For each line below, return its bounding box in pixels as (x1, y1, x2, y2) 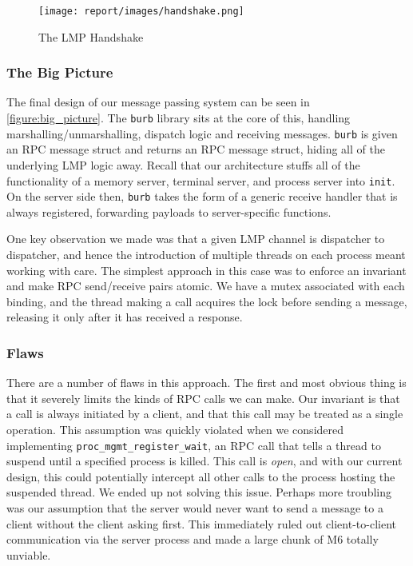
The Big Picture (6, 62, 113, 82)
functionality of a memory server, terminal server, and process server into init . (6, 172, 395, 189)
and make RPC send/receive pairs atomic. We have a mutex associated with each (6, 277, 405, 294)
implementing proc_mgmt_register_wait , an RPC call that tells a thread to (6, 436, 381, 453)
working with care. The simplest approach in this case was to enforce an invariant (6, 261, 407, 278)
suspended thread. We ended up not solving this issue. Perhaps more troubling (6, 484, 391, 500)
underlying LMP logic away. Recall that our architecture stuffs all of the (6, 156, 360, 173)
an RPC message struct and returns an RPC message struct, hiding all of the (6, 141, 385, 157)
